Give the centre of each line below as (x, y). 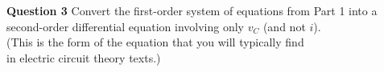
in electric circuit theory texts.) (84, 57)
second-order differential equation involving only (126, 26)
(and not (284, 26)
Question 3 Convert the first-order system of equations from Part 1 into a (192, 10)
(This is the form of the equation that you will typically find (155, 42)
